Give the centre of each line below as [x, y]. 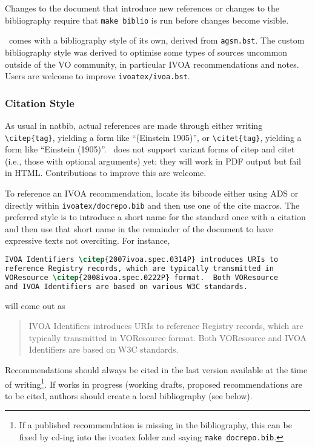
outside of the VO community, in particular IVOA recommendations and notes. [152, 64]
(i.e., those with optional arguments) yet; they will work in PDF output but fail [153, 161]
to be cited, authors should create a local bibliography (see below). [129, 395]
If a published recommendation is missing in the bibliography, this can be [155, 425]
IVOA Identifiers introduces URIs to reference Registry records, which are [166, 326]
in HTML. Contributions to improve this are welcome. [106, 173]
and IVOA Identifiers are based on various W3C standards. [126, 286]
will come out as [35, 305]
